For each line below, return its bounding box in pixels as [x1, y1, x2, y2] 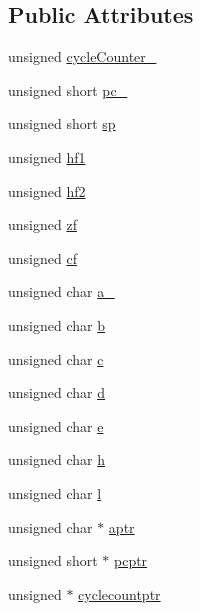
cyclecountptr [78, 583, 161, 604]
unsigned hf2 [8, 180, 86, 201]
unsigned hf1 [8, 146, 86, 167]
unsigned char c [8, 348, 104, 369]
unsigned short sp [8, 113, 116, 134]
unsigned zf [8, 214, 77, 235]
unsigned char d [8, 382, 105, 403]
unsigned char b [8, 314, 105, 335]
